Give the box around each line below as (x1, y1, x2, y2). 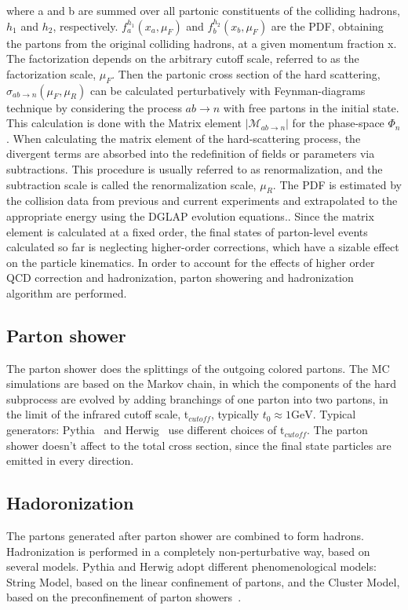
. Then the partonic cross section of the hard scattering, (111, 65, 381, 82)
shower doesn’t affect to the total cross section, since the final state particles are (6, 436, 392, 453)
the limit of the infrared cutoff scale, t (6, 406, 189, 422)
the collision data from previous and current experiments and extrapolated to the (6, 192, 398, 209)
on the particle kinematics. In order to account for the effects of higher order (6, 254, 375, 270)
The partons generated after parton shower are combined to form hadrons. (6, 528, 364, 544)
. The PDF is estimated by (272, 176, 402, 192)
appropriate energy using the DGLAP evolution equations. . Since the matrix (6, 207, 374, 224)
